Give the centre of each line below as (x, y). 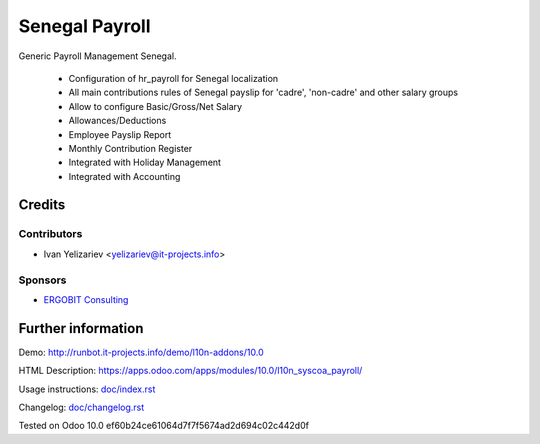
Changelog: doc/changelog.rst (81, 407)
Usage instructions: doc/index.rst (87, 389)
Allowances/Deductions (117, 121)
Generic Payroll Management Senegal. (97, 56)
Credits (42, 205)
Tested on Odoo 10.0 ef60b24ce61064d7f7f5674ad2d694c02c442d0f (164, 426)
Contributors (50, 234)
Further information (81, 328)
